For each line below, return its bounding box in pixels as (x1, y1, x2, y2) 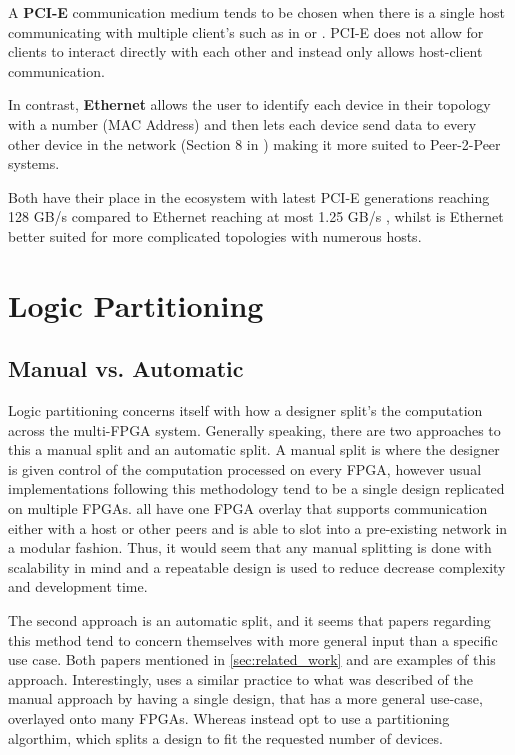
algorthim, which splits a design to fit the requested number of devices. (8, 727, 443, 748)
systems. (8, 153, 60, 174)
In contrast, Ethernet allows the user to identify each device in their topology (8, 94, 491, 115)
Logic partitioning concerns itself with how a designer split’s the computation (8, 400, 483, 421)
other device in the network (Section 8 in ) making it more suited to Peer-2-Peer (8, 133, 501, 154)
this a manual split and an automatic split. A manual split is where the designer (8, 439, 500, 460)
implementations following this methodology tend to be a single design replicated (8, 478, 505, 499)
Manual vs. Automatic (8, 353, 244, 384)
